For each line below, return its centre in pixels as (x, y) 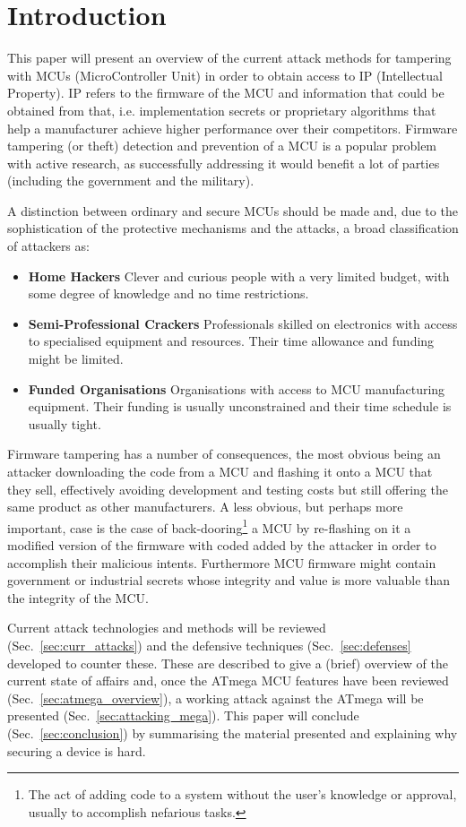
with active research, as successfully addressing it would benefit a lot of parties (224, 163)
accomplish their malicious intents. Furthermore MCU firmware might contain (222, 562)
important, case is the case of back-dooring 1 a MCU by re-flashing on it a (209, 526)
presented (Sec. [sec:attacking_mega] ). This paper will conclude (183, 715)
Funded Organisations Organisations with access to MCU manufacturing (237, 388)
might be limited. (76, 359)
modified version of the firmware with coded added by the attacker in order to (222, 545)
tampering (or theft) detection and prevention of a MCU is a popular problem (222, 146)
